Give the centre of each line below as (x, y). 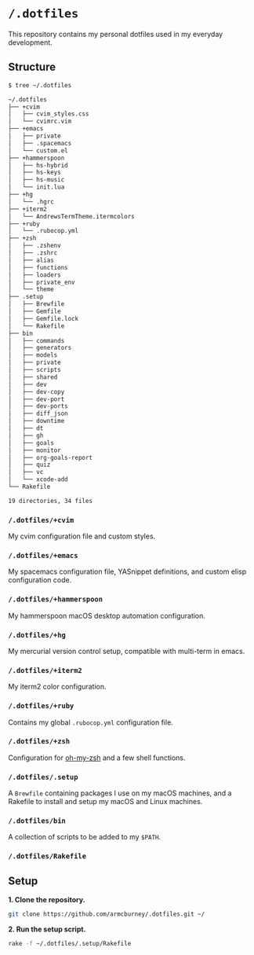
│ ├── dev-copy (36, 391)
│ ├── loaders (34, 275)
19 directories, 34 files (50, 501)
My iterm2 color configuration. (58, 687)
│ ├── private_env (42, 282)
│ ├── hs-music (36, 180)
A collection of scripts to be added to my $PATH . (85, 837)
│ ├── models (33, 355)
